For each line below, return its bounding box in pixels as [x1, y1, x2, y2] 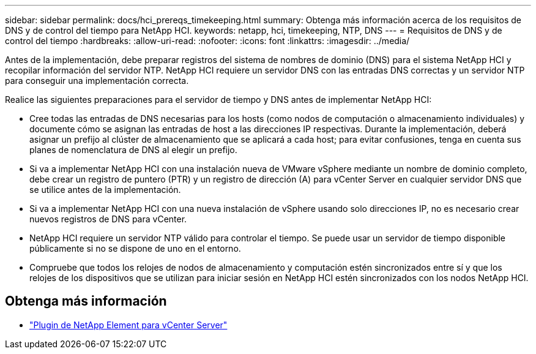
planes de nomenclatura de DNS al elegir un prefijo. [29, 145, 237, 155]
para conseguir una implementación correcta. [5, 75, 189, 86]
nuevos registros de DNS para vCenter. [29, 214, 187, 224]
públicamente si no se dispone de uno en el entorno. [29, 243, 241, 254]
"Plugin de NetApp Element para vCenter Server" [29, 319, 228, 330]
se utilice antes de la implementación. [29, 184, 181, 195]
